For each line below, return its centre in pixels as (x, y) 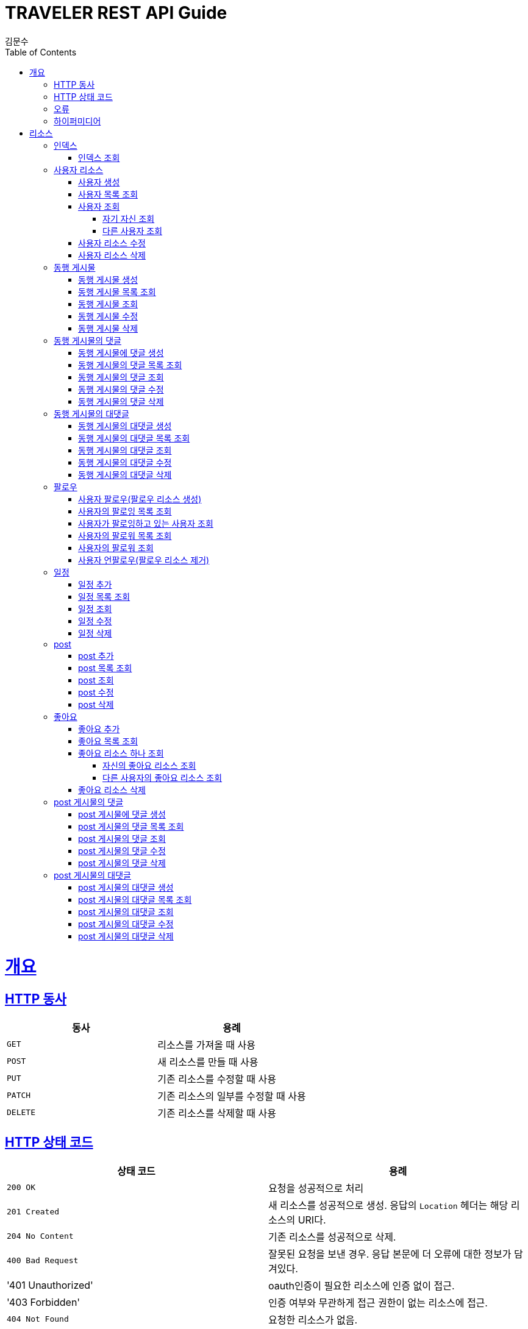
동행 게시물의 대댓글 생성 (125, 426)
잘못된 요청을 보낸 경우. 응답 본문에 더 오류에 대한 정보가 (390, 1254)
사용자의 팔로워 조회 (116, 547)
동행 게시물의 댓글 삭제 (121, 401)
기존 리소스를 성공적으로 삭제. (332, 1237)
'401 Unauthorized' (50, 1285)
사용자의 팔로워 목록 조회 (125, 535)
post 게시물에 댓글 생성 (122, 814)
